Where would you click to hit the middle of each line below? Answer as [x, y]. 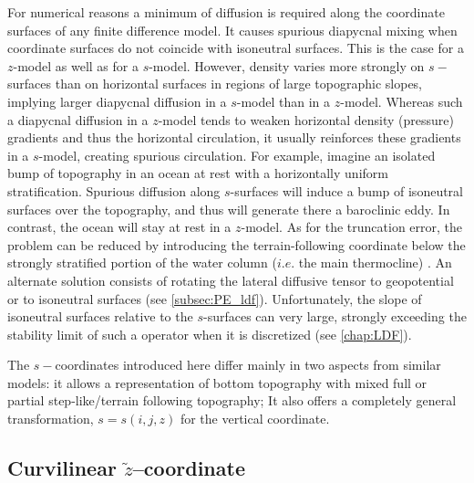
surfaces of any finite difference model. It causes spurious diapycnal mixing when [232, 30]
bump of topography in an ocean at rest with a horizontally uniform [198, 173]
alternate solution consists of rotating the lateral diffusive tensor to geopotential [231, 280]
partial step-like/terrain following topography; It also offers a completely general [232, 400]
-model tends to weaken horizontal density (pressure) [306, 119]
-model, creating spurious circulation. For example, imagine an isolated [237, 155]
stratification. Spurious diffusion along [114, 190]
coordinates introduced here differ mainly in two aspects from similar [248, 365]
